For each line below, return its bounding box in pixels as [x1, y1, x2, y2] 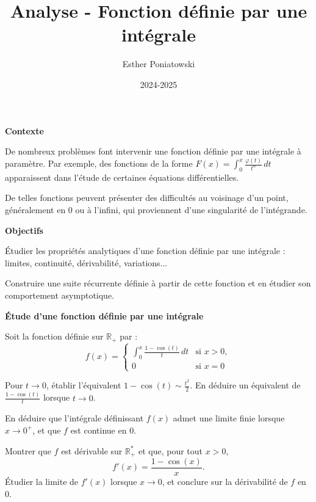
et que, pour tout [138, 444, 203, 457]
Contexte [5, 124, 44, 137]
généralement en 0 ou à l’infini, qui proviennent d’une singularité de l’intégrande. [5, 203, 307, 216]
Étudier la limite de [5, 475, 79, 488]
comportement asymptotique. [5, 288, 115, 301]
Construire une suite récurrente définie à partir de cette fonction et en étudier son [5, 277, 311, 289]
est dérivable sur [61, 444, 123, 457]
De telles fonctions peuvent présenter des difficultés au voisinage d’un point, [5, 191, 289, 204]
